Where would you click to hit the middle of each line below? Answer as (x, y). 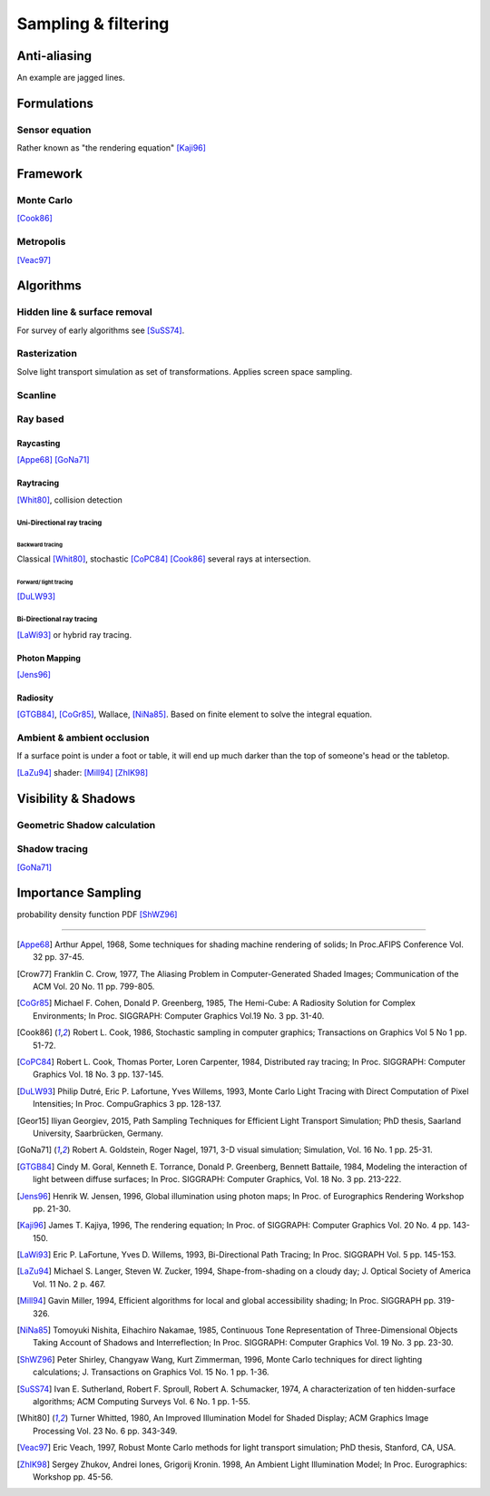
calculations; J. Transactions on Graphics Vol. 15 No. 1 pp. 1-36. (151, 1372)
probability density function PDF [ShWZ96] (97, 914)
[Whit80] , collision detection (69, 500)
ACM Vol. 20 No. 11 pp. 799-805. (94, 987)
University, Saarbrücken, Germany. (98, 1133)
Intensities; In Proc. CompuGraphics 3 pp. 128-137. (127, 1104)
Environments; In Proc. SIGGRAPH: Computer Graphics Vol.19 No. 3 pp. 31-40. (179, 1015)
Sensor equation (54, 130)
